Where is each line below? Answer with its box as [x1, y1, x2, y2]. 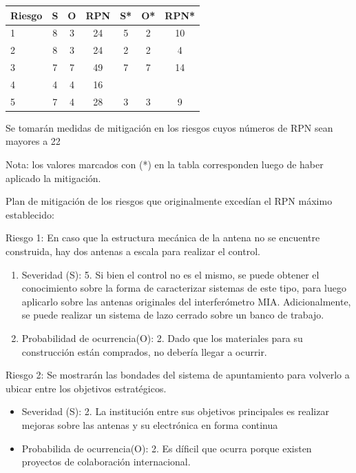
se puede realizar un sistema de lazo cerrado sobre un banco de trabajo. [21, 308, 324, 322]
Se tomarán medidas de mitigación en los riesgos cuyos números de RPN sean [6, 120, 333, 134]
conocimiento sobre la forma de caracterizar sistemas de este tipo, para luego [21, 281, 346, 295]
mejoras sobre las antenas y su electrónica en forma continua [21, 417, 278, 432]
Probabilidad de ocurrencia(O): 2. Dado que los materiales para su [21, 330, 303, 345]
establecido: [6, 207, 54, 221]
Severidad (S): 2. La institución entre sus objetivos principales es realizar [21, 404, 329, 419]
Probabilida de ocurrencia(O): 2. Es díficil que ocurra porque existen [21, 441, 312, 455]
